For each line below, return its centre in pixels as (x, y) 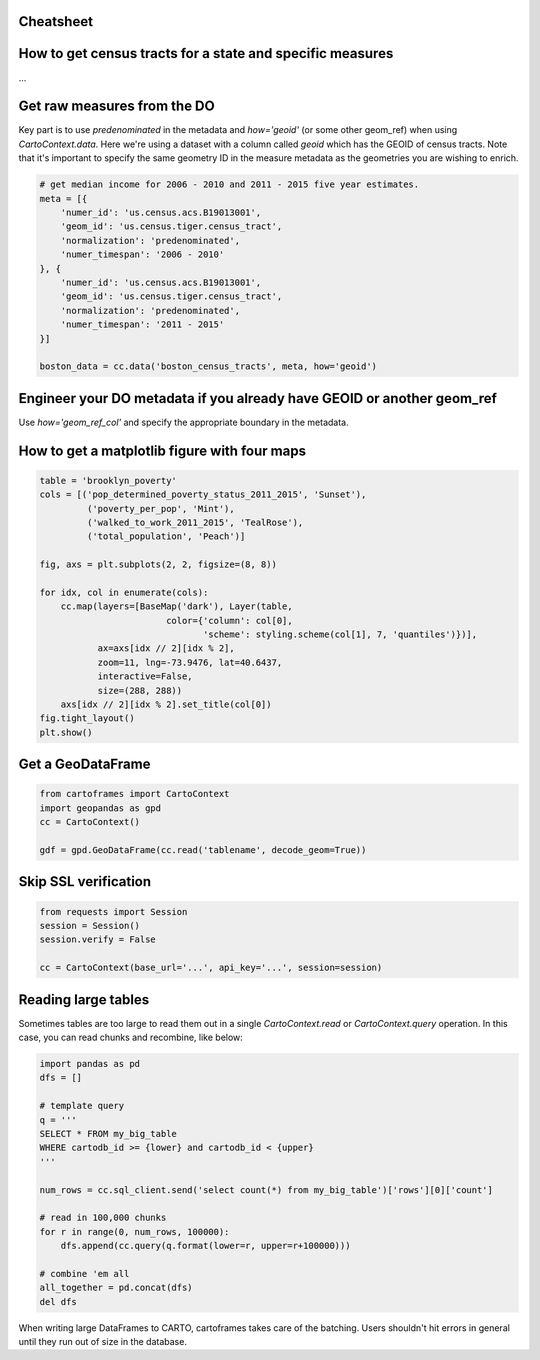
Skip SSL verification (85, 881)
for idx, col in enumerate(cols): (124, 592)
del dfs (58, 1301)
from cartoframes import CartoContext (134, 794)
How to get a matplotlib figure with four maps (162, 450)
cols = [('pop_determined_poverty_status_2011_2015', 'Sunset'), (203, 494)
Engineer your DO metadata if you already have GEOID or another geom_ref (257, 398)
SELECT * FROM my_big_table (108, 1133)
